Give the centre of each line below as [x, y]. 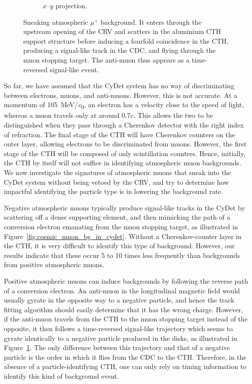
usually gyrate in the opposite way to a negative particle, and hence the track [119, 300]
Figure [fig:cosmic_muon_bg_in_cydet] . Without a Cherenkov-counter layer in [123, 236]
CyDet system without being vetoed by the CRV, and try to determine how [117, 182]
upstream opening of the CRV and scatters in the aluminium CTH [122, 31]
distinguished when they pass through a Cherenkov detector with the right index [124, 125]
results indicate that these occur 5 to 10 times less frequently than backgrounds [122, 255]
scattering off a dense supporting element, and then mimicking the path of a [117, 217]
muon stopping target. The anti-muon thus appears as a [106, 59]
